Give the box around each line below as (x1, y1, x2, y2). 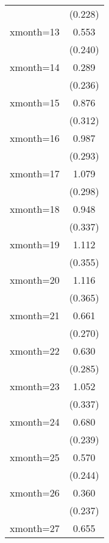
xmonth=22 (10, 344, 60, 358)
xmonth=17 (10, 166, 60, 180)
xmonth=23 (10, 379, 60, 393)
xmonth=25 (10, 450, 60, 464)
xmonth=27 (10, 521, 60, 535)
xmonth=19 (10, 237, 60, 251)
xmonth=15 (10, 95, 60, 109)
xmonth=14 (10, 60, 60, 74)
